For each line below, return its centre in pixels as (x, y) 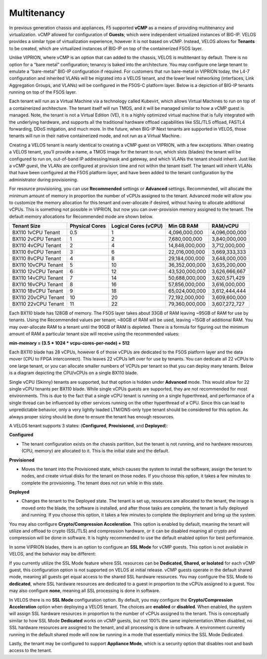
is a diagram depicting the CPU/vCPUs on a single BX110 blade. (74, 373)
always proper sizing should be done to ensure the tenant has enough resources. (92, 416)
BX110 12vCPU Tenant (38, 271)
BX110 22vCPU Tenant (38, 304)
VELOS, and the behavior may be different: (53, 554)
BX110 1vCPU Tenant (36, 233)
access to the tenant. (31, 651)
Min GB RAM (183, 226)
